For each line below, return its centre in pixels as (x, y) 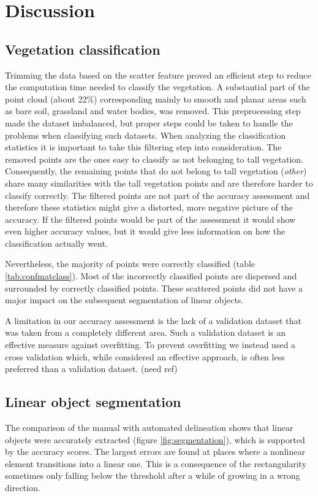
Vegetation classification (83, 49)
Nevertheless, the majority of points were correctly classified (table (130, 264)
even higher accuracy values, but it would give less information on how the (145, 231)
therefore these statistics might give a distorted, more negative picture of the (149, 207)
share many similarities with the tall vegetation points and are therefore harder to (159, 183)
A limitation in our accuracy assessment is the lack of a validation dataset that (153, 320)
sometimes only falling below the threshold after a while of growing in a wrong (153, 475)
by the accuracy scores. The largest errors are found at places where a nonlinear (155, 451)
